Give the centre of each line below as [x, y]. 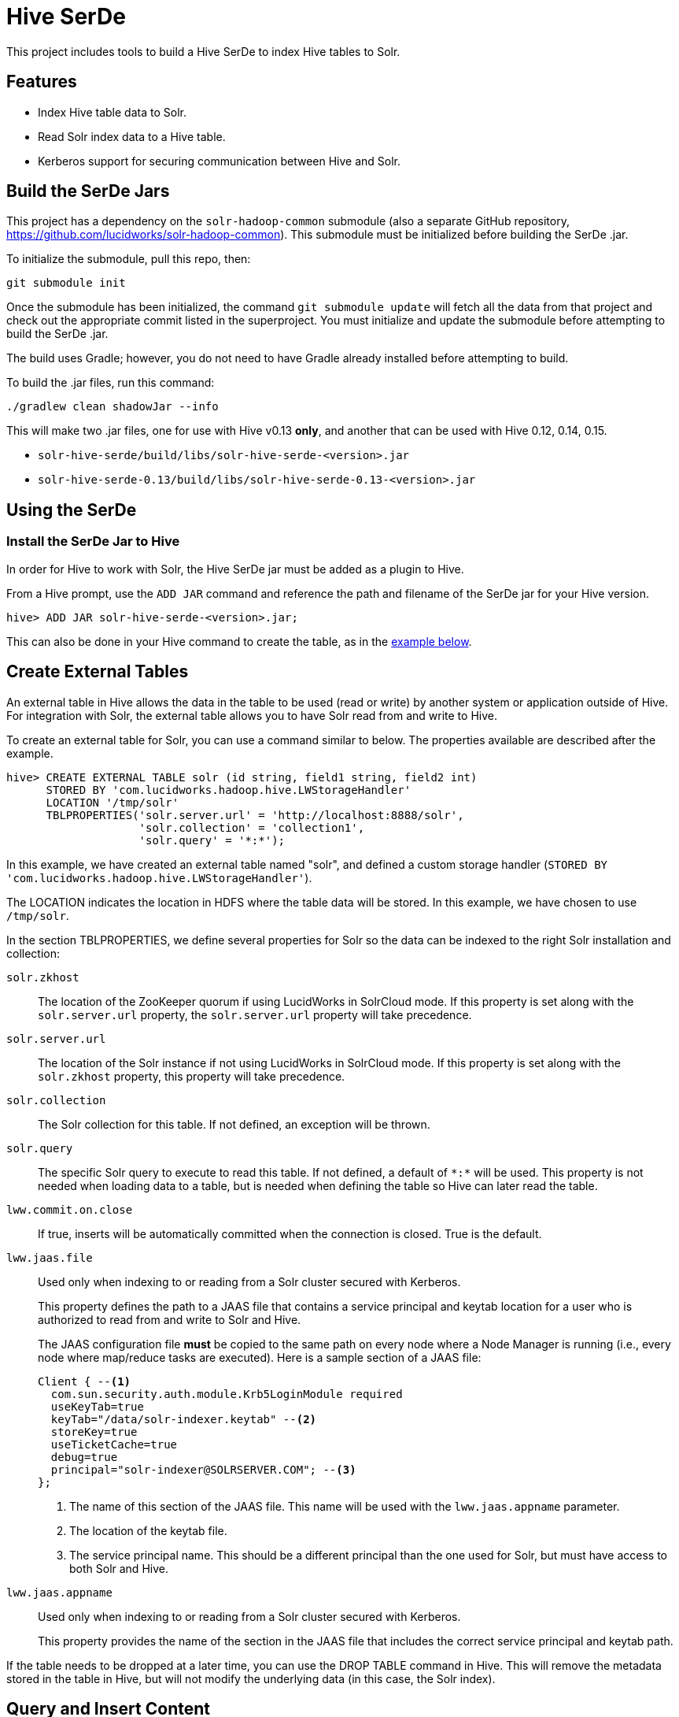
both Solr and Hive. [119, 1568]
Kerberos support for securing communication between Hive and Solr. [220, 161]
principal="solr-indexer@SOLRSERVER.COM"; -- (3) [203, 1469]
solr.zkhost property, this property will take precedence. [192, 1076]
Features [42, 82]
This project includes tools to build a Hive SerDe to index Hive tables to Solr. [203, 51]
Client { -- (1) [85, 1381]
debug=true [84, 1457]
